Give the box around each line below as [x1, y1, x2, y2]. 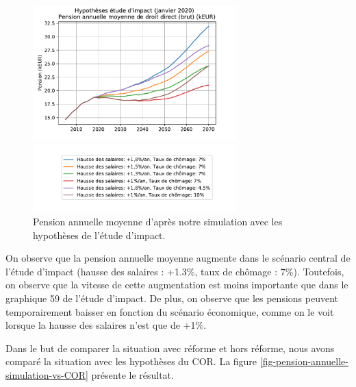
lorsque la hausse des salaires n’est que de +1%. [5, 318, 207, 332]
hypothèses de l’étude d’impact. [33, 227, 166, 242]
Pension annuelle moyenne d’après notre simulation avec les [33, 214, 283, 228]
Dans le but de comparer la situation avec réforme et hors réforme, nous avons [5, 340, 335, 355]
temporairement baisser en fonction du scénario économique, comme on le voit [5, 304, 334, 319]
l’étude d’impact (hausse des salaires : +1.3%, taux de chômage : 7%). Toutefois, [5, 264, 344, 278]
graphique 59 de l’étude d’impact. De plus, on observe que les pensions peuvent [5, 290, 338, 305]
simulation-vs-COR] [5, 367, 88, 382]
